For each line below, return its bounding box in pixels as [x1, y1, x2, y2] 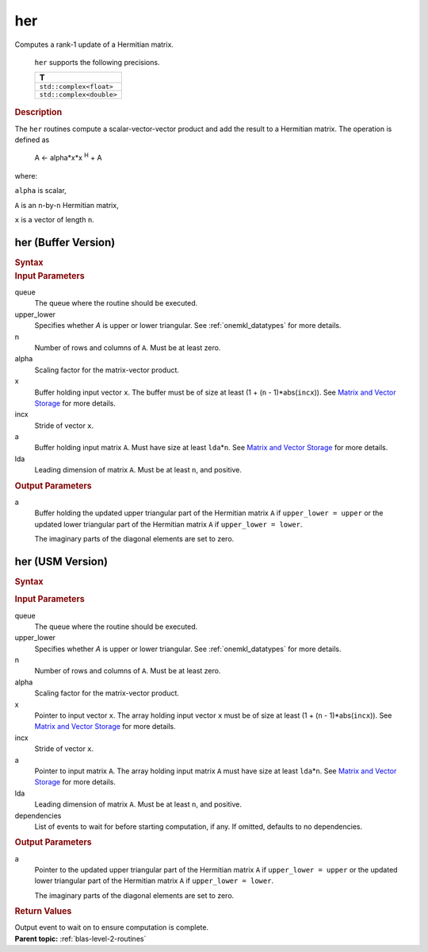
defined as [14, 135, 50, 145]
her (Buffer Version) [14, 235, 116, 249]
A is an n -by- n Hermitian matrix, [14, 200, 119, 210]
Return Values [14, 906, 72, 917]
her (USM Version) [14, 554, 109, 568]
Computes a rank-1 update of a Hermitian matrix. [14, 40, 174, 49]
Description [14, 107, 63, 118]
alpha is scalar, [14, 186, 67, 195]
